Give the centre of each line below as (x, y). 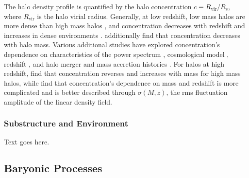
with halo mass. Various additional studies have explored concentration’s (112, 44)
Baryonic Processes (53, 168)
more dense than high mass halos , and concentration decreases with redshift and (124, 26)
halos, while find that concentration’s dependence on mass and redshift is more (121, 82)
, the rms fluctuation (197, 92)
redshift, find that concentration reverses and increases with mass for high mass (122, 73)
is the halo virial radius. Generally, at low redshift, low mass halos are (141, 16)
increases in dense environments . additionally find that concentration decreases (122, 35)
